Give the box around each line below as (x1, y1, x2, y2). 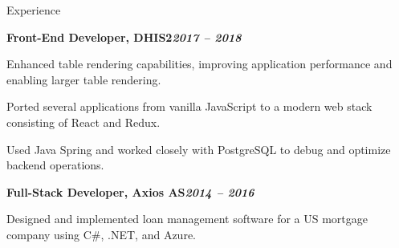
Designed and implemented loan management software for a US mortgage (6, 210, 368, 227)
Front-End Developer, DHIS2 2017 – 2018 (6, 28, 242, 45)
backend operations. (6, 157, 104, 173)
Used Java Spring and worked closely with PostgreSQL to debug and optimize (6, 140, 391, 157)
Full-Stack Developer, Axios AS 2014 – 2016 (6, 183, 254, 200)
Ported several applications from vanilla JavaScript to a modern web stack (6, 98, 373, 115)
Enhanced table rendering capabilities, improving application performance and (6, 55, 393, 72)
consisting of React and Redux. (6, 113, 161, 130)
